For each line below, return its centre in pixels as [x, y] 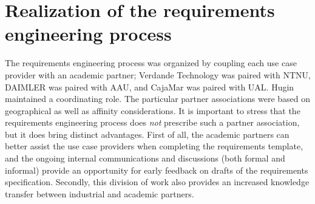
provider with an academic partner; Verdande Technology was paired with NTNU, [158, 74]
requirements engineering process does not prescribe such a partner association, [152, 122]
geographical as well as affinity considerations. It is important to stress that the [153, 110]
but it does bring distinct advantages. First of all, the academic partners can [147, 134]
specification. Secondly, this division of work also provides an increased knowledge [157, 182]
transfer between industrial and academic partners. [100, 193]
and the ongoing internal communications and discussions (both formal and [145, 158]
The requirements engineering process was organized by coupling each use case [151, 63]
